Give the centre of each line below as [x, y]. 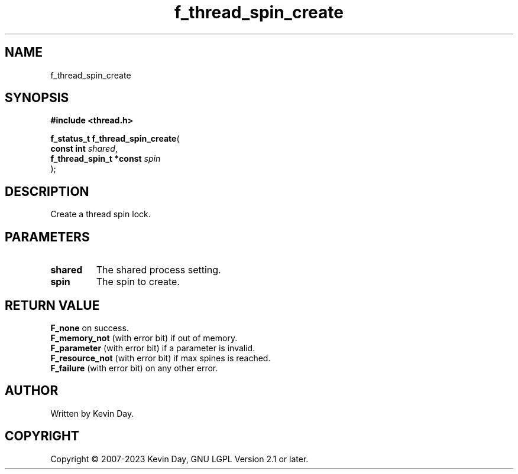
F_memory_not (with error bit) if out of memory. [144, 338]
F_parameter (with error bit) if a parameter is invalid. [153, 348]
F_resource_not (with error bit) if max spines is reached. [161, 358]
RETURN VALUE [52, 305]
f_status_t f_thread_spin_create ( [115, 139]
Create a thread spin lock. [101, 214]
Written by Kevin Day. [92, 413]
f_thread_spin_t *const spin [106, 159]
